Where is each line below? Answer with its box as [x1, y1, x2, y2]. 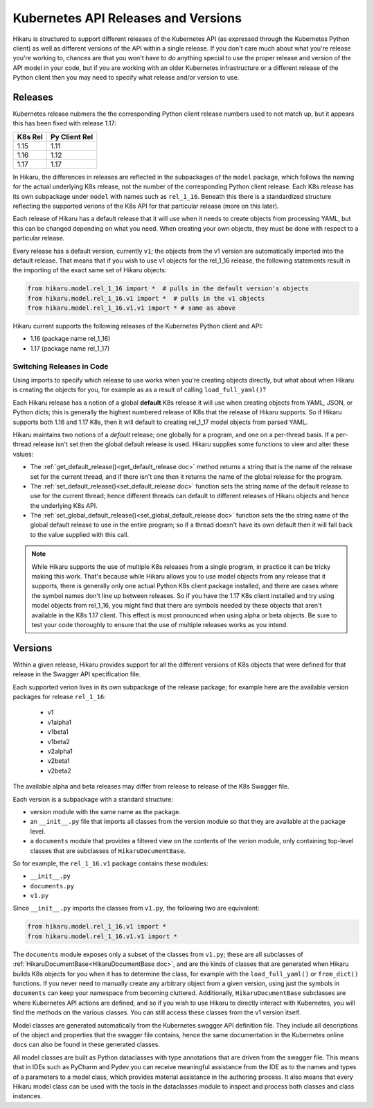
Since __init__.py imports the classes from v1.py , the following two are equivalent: [12, 904, 260, 913]
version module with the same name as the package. [30, 807, 181, 816]
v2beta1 [47, 757, 70, 765]
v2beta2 [47, 766, 72, 775]
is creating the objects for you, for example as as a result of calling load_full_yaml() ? [12, 385, 267, 394]
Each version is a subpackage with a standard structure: [12, 795, 173, 803]
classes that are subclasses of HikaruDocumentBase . [30, 846, 186, 855]
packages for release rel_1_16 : [12, 693, 107, 701]
